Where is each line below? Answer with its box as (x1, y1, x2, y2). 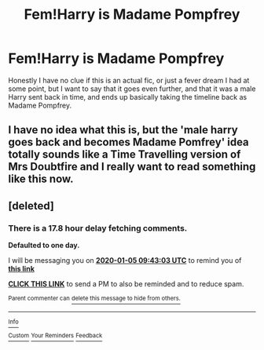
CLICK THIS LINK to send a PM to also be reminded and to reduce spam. (8, 279, 244, 289)
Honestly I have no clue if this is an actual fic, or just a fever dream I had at (8, 75, 250, 85)
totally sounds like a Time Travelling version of (8, 148, 241, 162)
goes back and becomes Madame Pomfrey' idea (8, 136, 249, 149)
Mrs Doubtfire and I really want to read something (8, 160, 256, 173)
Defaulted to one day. (8, 241, 80, 250)
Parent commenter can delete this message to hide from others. (8, 294, 181, 303)
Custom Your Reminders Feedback (8, 332, 103, 340)
